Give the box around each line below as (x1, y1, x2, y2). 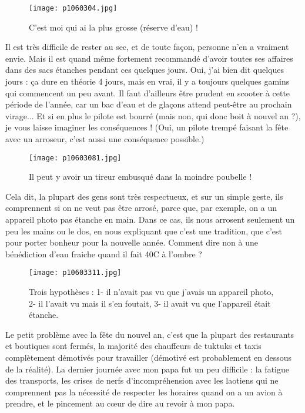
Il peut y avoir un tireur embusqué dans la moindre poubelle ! (29, 170, 252, 183)
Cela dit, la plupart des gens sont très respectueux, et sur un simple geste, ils (5, 190, 283, 202)
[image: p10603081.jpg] (29, 153, 122, 162)
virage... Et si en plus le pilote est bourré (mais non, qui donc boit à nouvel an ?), (5, 109, 301, 122)
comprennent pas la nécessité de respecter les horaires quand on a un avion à (5, 385, 283, 398)
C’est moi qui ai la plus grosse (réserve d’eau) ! (29, 21, 198, 33)
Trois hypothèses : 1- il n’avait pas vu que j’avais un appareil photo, (29, 286, 274, 298)
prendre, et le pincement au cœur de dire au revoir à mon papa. (5, 397, 235, 409)
